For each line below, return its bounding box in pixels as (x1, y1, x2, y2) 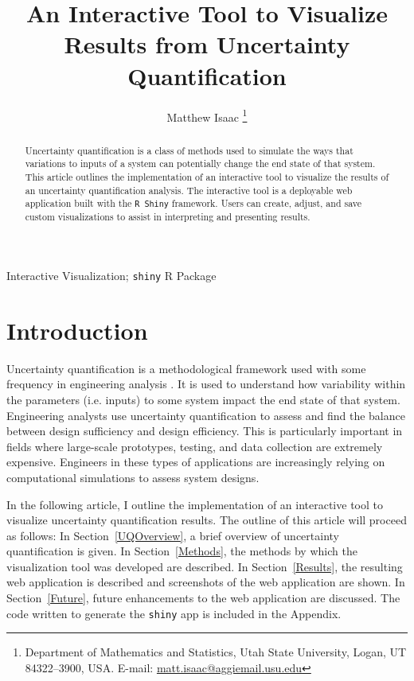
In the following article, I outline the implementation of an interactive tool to (6, 496, 383, 512)
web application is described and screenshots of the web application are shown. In (6, 574, 405, 590)
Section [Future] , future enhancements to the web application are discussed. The (6, 590, 400, 606)
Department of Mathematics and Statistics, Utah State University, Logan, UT (25, 644, 407, 660)
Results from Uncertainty (64, 28, 350, 60)
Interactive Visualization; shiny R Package (6, 267, 217, 283)
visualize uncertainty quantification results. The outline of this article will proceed (6, 512, 407, 528)
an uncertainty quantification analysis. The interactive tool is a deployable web (25, 183, 353, 197)
